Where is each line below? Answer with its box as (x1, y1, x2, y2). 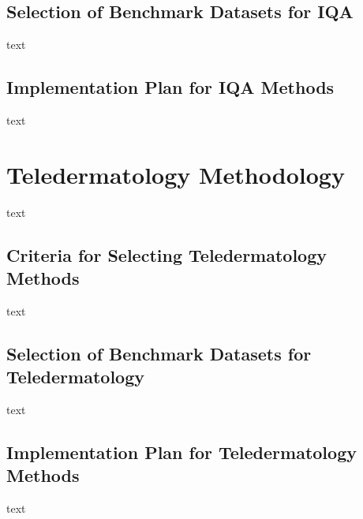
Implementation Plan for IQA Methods (6, 75, 335, 99)
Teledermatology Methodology (6, 158, 345, 190)
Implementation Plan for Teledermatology (6, 440, 357, 465)
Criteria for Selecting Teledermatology (6, 242, 327, 267)
